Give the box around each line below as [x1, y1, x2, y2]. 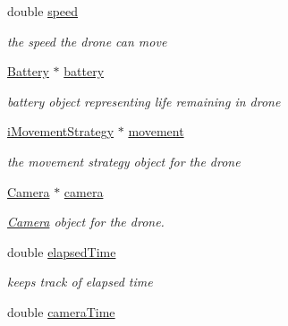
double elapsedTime [7, 242, 116, 261]
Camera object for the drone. [7, 212, 165, 231]
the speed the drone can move [7, 31, 167, 50]
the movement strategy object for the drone [7, 151, 241, 170]
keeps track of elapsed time [7, 272, 153, 291]
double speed [7, 2, 79, 20]
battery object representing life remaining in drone [7, 91, 281, 110]
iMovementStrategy [7, 122, 114, 141]
